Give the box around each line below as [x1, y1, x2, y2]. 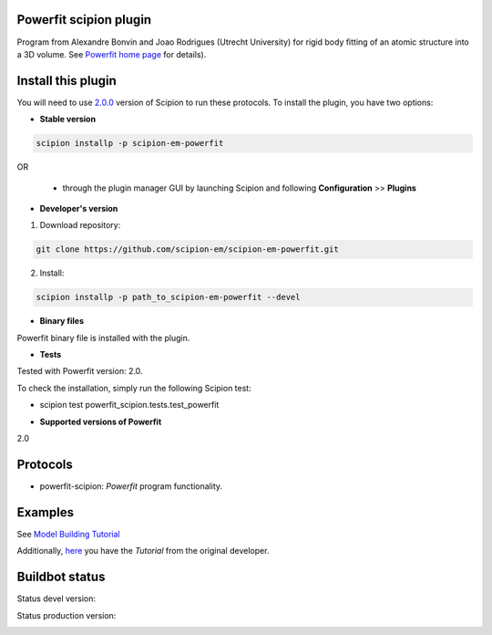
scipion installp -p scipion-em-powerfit [36, 138, 224, 149]
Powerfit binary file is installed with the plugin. [16, 332, 190, 343]
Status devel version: [16, 593, 96, 604]
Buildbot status [16, 569, 106, 585]
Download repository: [39, 220, 121, 231]
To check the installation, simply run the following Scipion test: [16, 382, 251, 393]
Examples [16, 505, 75, 520]
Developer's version [39, 203, 118, 213]
